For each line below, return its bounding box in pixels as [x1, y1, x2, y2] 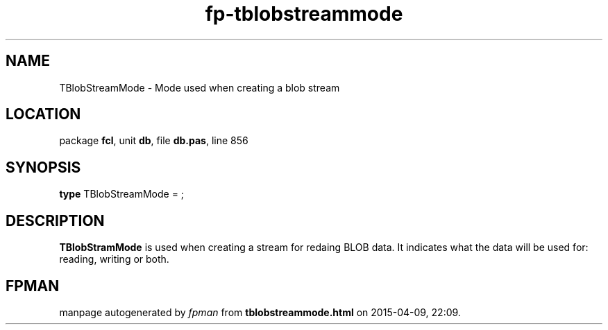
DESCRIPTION [6, 211, 105, 229]
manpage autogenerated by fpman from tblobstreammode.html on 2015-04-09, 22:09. [59, 306, 461, 318]
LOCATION [6, 105, 81, 123]
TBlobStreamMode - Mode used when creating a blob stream [59, 81, 340, 94]
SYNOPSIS [6, 158, 81, 176]
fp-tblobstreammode [205, 2, 403, 26]
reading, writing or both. [59, 253, 169, 266]
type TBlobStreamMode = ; [59, 188, 185, 200]
